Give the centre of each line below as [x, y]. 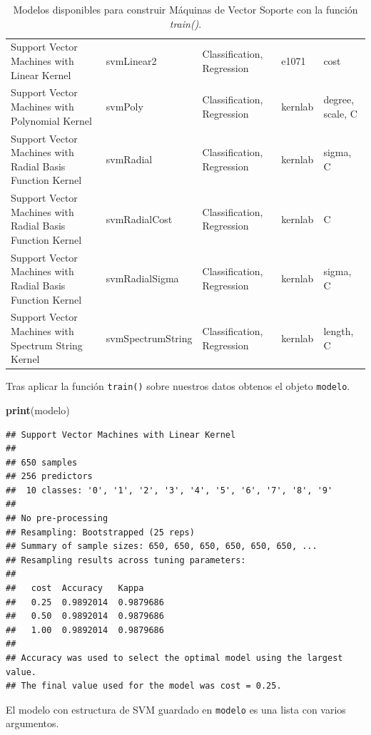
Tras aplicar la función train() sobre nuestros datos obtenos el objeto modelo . [178, 386]
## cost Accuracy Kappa [75, 588]
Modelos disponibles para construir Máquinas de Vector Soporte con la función [185, 9]
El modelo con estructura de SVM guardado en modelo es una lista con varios [176, 709]
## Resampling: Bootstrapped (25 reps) [100, 532]
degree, [339, 99]
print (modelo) [38, 410]
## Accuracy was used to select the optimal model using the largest [174, 658]
